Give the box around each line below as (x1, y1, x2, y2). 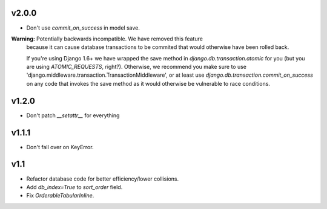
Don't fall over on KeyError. (26, 143, 94, 150)
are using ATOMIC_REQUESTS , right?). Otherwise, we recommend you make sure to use (26, 63, 247, 71)
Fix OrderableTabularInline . (26, 192, 94, 199)
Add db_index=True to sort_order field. (26, 183, 123, 190)
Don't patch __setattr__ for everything (26, 112, 120, 119)
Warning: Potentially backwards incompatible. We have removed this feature (11, 35, 203, 42)
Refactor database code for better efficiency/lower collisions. (26, 175, 179, 182)
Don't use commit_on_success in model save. (26, 24, 140, 31)
